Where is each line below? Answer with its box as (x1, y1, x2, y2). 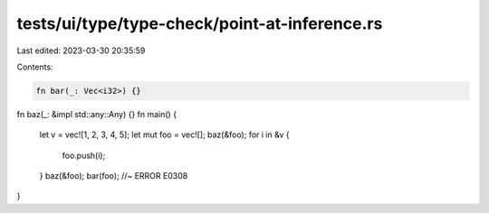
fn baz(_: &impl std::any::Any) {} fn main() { (16, 108, 177, 119)
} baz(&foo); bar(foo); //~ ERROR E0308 (39, 171, 188, 181)
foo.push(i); (62, 150, 106, 161)
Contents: (16, 61, 53, 72)
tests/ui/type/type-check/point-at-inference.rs (16, 14, 383, 33)
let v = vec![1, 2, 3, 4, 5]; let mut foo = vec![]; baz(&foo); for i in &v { (39, 129, 290, 140)
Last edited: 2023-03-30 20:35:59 (16, 45, 146, 56)
